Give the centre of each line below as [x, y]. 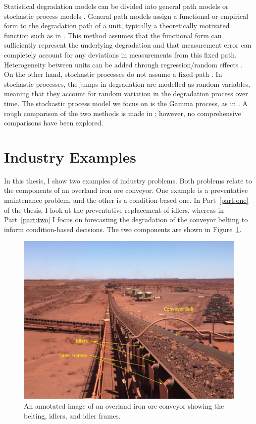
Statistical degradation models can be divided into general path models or [116, 6]
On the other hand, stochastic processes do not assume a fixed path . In [113, 74]
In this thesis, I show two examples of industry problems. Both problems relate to [128, 180]
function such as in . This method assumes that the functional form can [113, 35]
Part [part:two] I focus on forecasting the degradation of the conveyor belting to [126, 219]
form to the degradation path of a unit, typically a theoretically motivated [117, 26]
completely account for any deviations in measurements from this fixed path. [120, 54]
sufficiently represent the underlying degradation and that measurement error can [128, 45]
